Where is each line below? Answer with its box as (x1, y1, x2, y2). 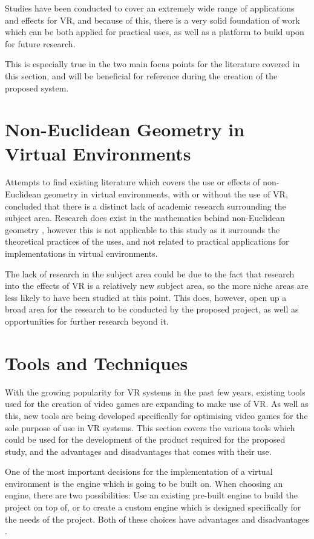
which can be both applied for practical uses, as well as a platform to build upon (5, 25, 304, 38)
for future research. (5, 37, 76, 50)
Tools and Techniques (5, 350, 188, 375)
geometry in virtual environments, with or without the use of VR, (44, 188, 288, 200)
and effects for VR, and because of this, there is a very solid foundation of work (5, 13, 300, 26)
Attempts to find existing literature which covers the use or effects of (5, 176, 260, 188)
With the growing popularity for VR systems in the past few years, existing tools (5, 385, 306, 398)
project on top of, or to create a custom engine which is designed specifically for (5, 501, 301, 514)
